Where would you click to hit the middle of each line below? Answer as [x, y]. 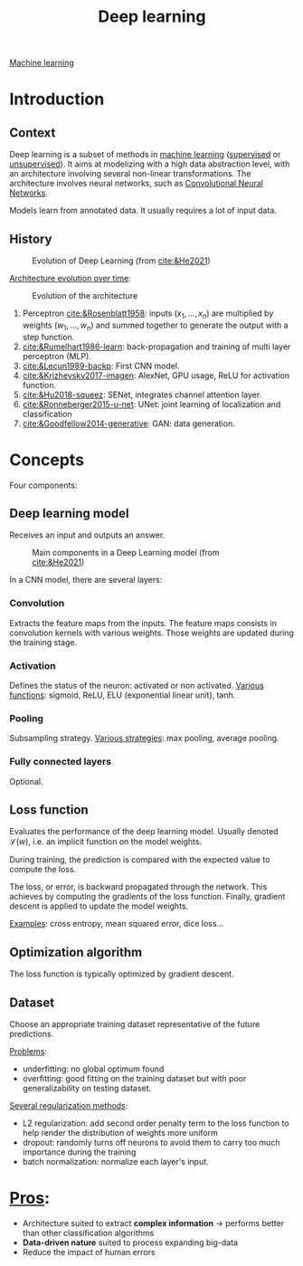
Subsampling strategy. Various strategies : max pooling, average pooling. [144, 738]
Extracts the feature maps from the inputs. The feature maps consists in [143, 623]
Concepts [47, 460]
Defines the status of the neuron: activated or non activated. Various [137, 685]
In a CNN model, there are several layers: [86, 580]
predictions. [32, 1033]
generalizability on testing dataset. [87, 1088]
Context [33, 133]
